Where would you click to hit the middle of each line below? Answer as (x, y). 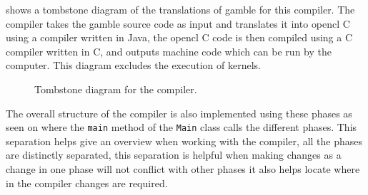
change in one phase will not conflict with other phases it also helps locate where (183, 169)
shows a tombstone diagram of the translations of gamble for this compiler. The (180, 9)
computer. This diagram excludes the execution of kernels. (133, 65)
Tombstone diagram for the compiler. (116, 89)
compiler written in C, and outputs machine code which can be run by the (169, 51)
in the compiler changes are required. (87, 183)
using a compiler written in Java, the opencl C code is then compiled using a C (179, 37)
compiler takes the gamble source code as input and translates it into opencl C (178, 23)
